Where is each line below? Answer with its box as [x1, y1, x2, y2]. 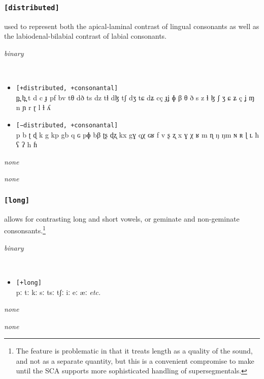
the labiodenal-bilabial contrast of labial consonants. [4, 31, 167, 41]
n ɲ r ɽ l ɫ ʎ [16, 102, 51, 113]
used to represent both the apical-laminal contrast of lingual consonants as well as [4, 20, 259, 31]
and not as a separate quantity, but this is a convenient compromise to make [16, 355, 254, 366]
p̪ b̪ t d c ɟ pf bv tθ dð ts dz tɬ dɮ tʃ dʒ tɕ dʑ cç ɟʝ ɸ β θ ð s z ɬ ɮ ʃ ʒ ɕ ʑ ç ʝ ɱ [16, 92, 255, 102]
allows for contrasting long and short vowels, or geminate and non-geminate [4, 213, 240, 224]
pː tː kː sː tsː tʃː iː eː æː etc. [16, 286, 101, 297]
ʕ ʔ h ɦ [16, 139, 37, 150]
